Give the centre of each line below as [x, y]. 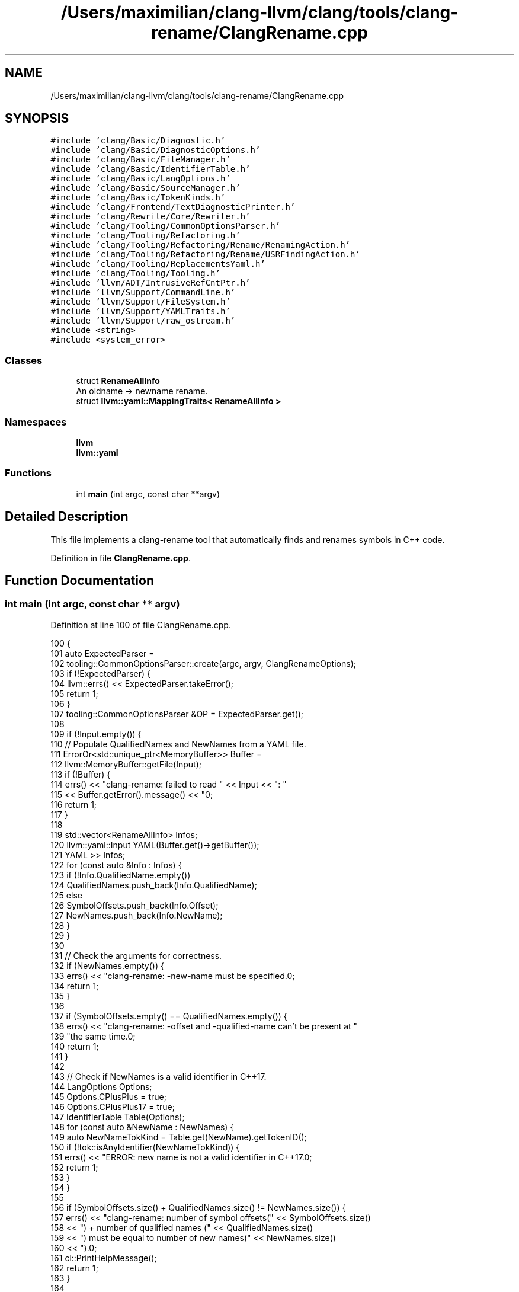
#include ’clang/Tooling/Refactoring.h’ [145, 236]
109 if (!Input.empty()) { [96, 734]
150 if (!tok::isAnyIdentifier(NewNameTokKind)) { [145, 1147]
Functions [28, 473]
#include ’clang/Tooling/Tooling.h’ [135, 274]
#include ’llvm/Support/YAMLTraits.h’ [140, 311]
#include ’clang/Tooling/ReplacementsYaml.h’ [158, 264]
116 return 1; [74, 804]
